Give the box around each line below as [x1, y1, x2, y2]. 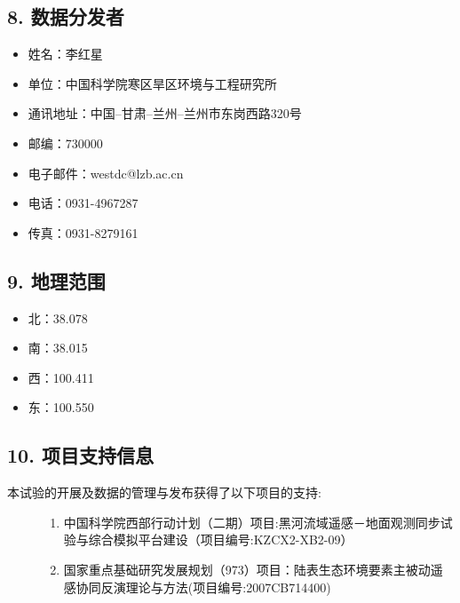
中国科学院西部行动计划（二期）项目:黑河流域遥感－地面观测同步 [63, 512, 440, 531]
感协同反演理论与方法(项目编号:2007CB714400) [63, 577, 331, 596]
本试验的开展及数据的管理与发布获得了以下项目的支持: [7, 483, 321, 502]
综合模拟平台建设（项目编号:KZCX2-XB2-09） [88, 530, 353, 549]
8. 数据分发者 [7, 3, 124, 30]
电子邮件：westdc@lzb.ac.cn [28, 163, 184, 182]
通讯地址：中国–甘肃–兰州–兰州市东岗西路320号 [28, 104, 302, 123]
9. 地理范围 [7, 266, 106, 294]
